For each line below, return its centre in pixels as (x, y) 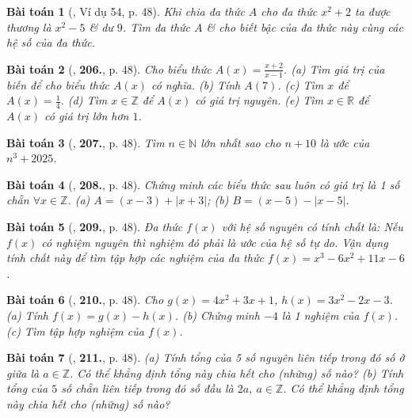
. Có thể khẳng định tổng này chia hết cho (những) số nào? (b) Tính (237, 372)
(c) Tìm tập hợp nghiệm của (75, 331)
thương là (29, 27)
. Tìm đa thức (156, 27)
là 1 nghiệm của (320, 315)
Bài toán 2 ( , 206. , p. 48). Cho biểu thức (109, 68)
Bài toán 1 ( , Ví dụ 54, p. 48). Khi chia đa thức (126, 11)
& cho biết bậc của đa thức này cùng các (305, 27)
